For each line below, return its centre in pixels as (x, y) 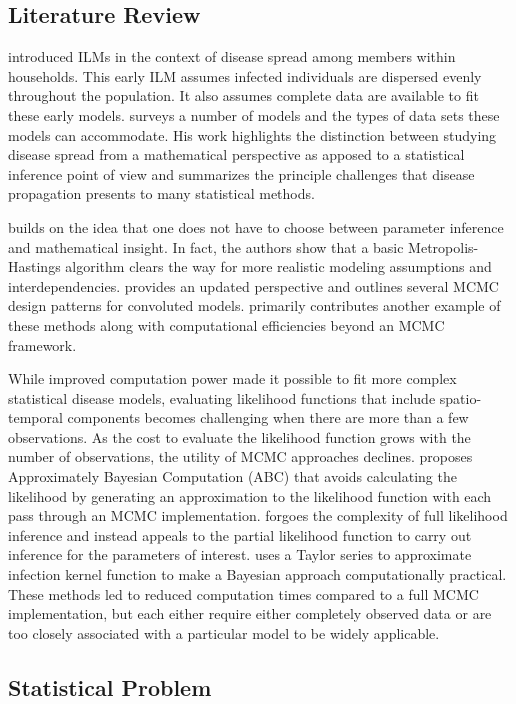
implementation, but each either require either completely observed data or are (250, 613)
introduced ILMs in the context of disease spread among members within (232, 56)
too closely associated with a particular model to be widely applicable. (224, 632)
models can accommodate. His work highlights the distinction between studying (252, 134)
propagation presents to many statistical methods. (161, 193)
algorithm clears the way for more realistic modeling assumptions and (278, 266)
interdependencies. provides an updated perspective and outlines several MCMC (253, 285)
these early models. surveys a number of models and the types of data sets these (254, 114)
